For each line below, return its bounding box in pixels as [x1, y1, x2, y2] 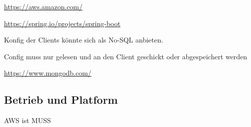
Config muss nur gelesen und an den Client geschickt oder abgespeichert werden [4, 51, 247, 61]
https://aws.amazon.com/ [4, 1, 83, 11]
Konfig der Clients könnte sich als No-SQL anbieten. [4, 35, 164, 45]
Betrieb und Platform [4, 92, 118, 107]
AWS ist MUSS [4, 115, 51, 126]
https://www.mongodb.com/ [4, 68, 91, 78]
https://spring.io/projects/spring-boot [4, 18, 121, 28]
